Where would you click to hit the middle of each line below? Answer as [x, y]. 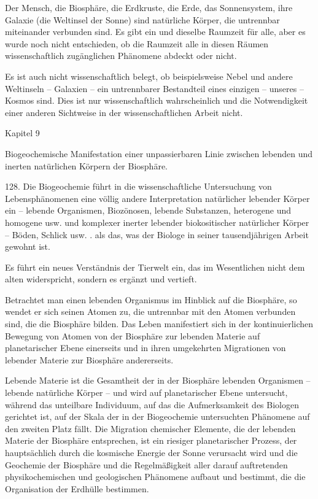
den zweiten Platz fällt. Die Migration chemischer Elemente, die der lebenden [150, 428]
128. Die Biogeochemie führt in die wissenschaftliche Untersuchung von [138, 186]
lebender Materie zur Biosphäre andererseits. [89, 359]
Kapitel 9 [22, 133]
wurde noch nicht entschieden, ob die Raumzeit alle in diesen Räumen [137, 43]
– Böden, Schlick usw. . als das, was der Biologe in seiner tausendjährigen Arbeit [157, 234]
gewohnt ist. [28, 246]
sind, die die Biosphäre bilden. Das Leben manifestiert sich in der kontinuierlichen [159, 324]
